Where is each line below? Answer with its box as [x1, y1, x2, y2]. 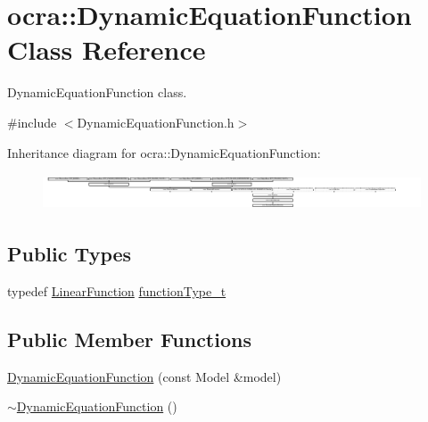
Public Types [7, 239, 132, 267]
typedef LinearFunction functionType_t [7, 281, 226, 300]
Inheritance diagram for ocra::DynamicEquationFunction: [7, 143, 321, 161]
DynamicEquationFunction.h [77, 112, 235, 131]
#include [7, 112, 57, 131]
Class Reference [7, 31, 206, 68]
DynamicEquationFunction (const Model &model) [7, 367, 282, 385]
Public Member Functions [7, 325, 251, 352]
